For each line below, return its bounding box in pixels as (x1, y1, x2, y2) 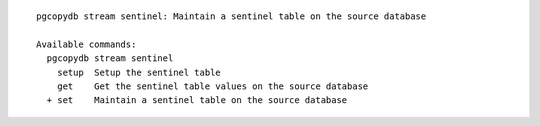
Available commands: (36, 38, 137, 50)
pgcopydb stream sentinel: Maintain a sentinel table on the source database (36, 11, 427, 22)
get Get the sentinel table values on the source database (56, 80, 369, 92)
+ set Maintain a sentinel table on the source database (46, 95, 348, 106)
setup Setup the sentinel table (56, 66, 222, 78)
